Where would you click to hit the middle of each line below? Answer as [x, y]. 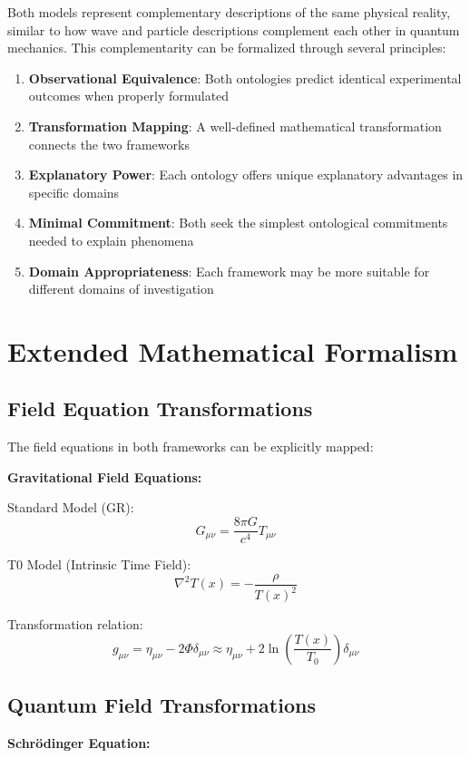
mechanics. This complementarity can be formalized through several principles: [227, 48]
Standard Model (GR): [71, 507]
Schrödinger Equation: [79, 742]
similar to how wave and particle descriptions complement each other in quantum [234, 29]
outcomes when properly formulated [129, 96]
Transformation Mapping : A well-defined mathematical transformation [235, 126]
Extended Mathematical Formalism [233, 350]
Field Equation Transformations [160, 408]
